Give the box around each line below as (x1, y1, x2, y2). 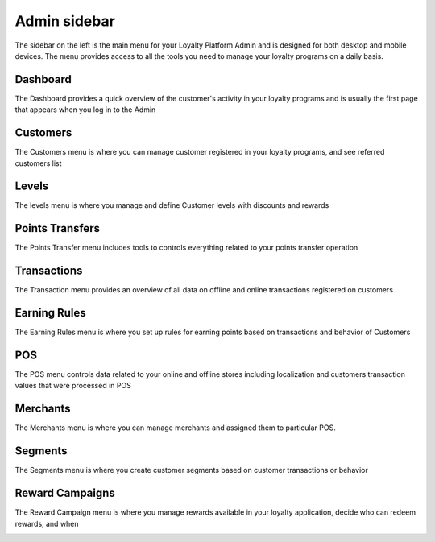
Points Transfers (14, 221, 101, 235)
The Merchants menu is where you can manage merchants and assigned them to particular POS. (14, 423, 336, 432)
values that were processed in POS (14, 381, 132, 391)
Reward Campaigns (14, 486, 116, 500)
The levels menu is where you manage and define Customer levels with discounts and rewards (14, 201, 329, 210)
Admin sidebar (14, 12, 116, 30)
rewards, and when (14, 519, 80, 528)
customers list (14, 158, 62, 168)
